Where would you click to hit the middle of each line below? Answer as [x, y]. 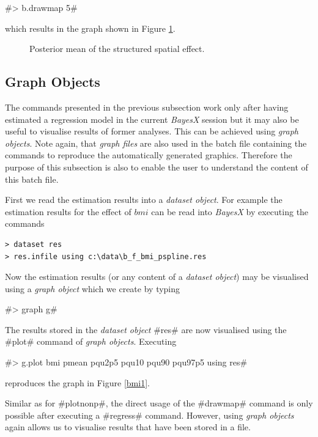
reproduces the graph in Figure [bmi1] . [77, 382]
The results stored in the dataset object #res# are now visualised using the [146, 329]
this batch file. [32, 179]
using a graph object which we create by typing [93, 288]
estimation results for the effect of [68, 211]
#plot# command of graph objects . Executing [91, 341]
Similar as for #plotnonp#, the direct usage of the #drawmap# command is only [159, 403]
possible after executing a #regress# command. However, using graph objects [150, 415]
